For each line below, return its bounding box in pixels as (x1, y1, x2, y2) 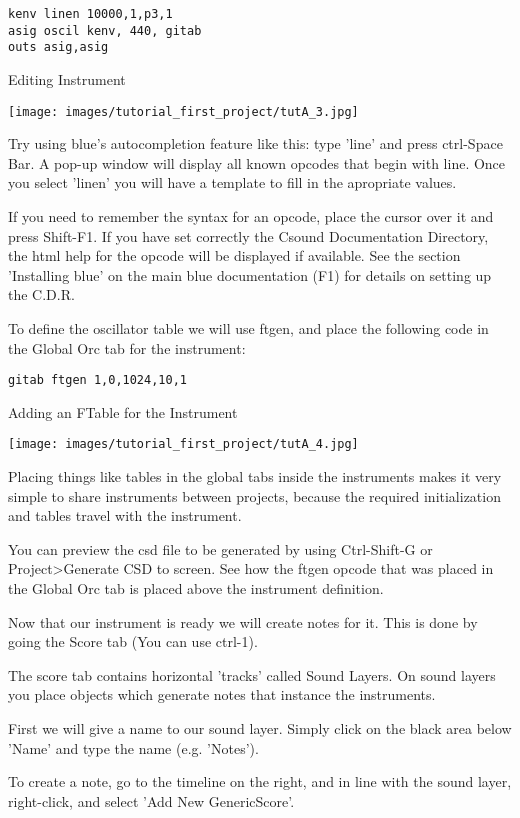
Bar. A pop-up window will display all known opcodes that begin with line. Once (8, 152, 506, 173)
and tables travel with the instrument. (8, 505, 242, 526)
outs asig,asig (8, 40, 109, 55)
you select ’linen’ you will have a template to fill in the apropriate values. (8, 172, 457, 193)
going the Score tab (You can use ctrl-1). (8, 631, 258, 652)
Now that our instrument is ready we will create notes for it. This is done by (8, 611, 478, 632)
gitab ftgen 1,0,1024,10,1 (8, 373, 187, 388)
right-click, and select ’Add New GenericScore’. (8, 790, 295, 811)
